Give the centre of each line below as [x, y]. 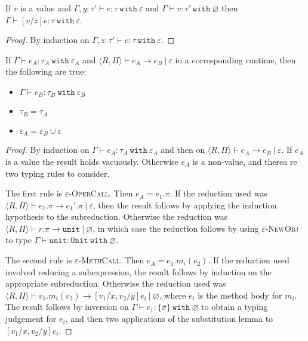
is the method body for [240, 295]
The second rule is [39, 260]
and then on [183, 150]
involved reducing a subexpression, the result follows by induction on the [138, 271]
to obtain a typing [235, 307]
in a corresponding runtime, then [235, 59]
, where [173, 295]
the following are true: [46, 71]
